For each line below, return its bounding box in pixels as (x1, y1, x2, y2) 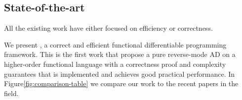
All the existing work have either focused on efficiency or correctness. (4, 23, 213, 33)
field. (4, 88, 19, 98)
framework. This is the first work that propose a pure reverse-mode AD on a (4, 49, 236, 59)
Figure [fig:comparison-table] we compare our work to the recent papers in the (4, 78, 239, 89)
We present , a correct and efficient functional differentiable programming (4, 39, 227, 50)
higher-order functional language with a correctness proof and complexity (4, 58, 226, 69)
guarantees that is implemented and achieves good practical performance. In (4, 68, 235, 79)
